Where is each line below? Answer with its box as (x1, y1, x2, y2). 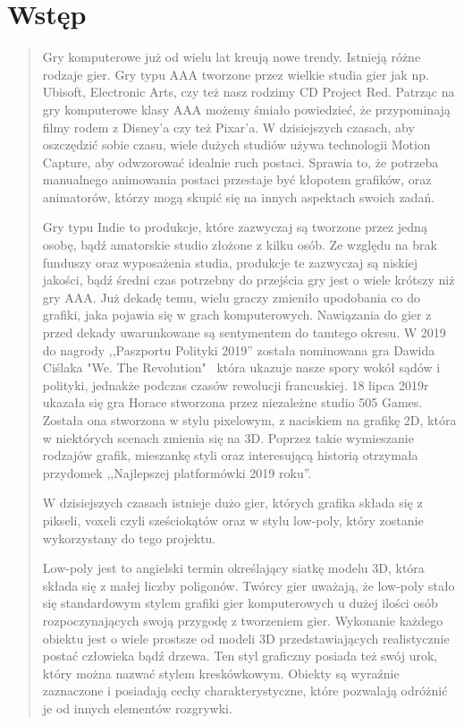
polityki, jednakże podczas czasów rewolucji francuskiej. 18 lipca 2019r (42, 375, 429, 394)
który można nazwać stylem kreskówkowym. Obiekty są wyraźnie (42, 663, 400, 682)
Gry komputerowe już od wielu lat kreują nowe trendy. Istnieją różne (42, 47, 421, 66)
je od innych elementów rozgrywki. (42, 698, 232, 717)
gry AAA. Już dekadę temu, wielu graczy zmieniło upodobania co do (42, 287, 421, 306)
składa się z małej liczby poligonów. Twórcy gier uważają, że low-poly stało (42, 576, 455, 594)
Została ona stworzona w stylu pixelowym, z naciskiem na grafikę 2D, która (42, 411, 457, 429)
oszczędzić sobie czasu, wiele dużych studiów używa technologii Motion (42, 135, 431, 154)
